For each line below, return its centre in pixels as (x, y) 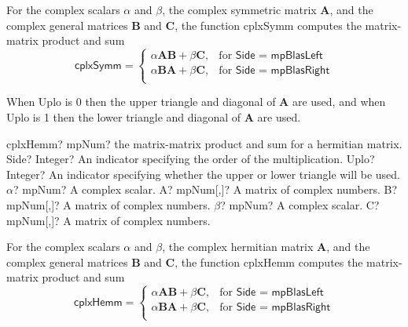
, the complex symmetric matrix (239, 9)
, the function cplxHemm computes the (269, 262)
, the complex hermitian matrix (238, 247)
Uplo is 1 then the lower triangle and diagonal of (124, 116)
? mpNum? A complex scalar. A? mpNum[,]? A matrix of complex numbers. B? (205, 189)
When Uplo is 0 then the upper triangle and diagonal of (141, 102)
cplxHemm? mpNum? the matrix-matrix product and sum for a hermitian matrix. (204, 143)
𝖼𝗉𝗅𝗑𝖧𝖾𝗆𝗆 (98, 302)
